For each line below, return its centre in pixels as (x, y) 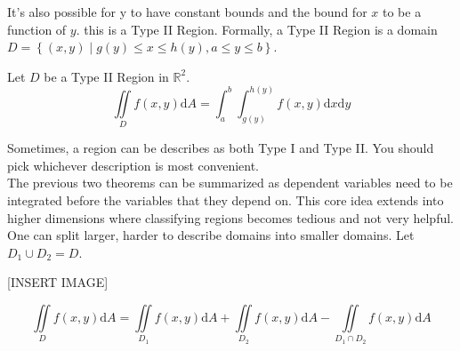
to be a (402, 12)
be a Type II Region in (106, 76)
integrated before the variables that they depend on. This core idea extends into (226, 199)
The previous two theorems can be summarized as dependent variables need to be (230, 183)
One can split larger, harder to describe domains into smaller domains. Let (211, 235)
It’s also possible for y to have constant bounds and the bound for (187, 12)
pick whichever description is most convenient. (133, 165)
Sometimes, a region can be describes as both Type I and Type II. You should (221, 148)
